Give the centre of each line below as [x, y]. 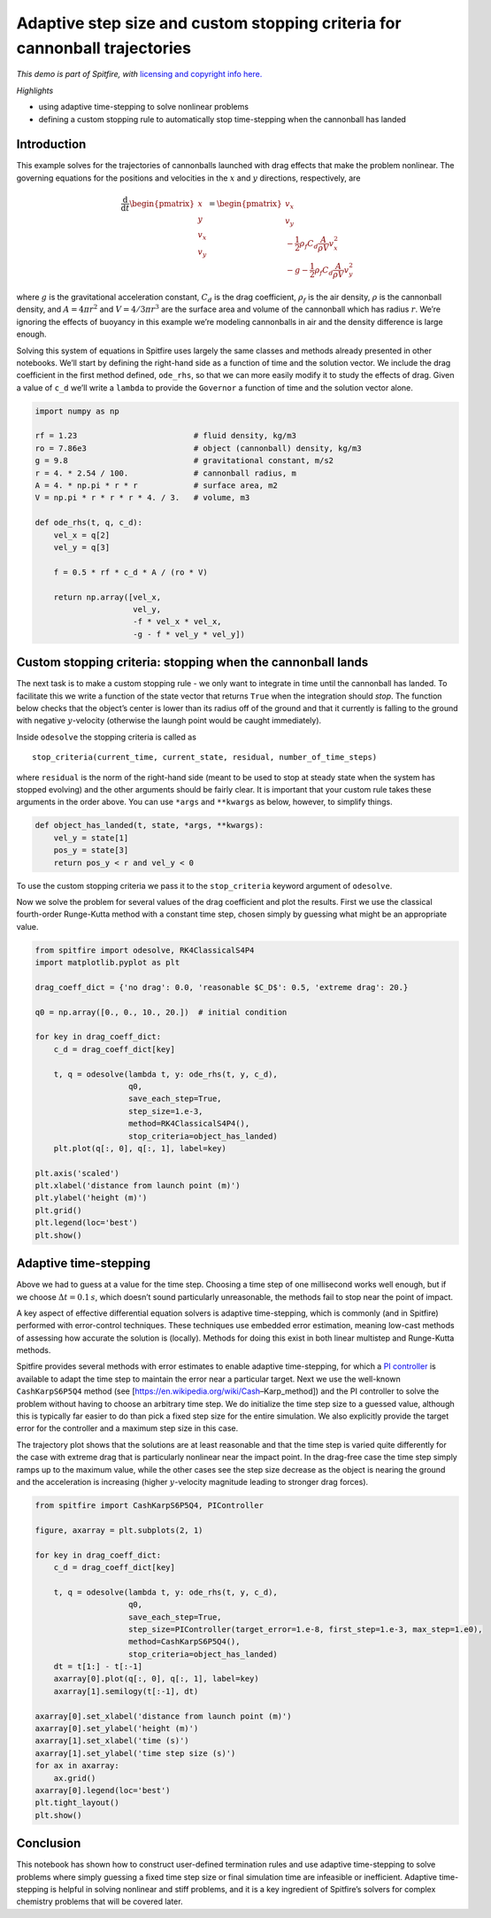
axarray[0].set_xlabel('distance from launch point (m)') [163, 1716]
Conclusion [49, 1843]
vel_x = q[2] [82, 535]
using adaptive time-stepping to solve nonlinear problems [144, 107]
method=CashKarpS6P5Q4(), [184, 1642]
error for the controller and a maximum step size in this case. [127, 1428]
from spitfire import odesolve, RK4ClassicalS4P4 [145, 950]
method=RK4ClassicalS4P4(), [189, 1124]
